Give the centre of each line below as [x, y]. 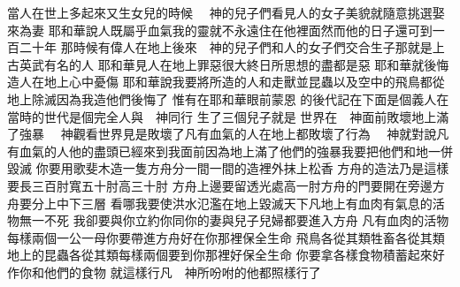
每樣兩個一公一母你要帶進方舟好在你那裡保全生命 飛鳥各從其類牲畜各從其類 [226, 237]
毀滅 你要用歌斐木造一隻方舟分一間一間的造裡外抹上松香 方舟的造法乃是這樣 [228, 168]
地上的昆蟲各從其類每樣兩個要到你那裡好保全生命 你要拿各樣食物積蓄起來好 [226, 255]
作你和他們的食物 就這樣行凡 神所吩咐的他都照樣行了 [164, 272]
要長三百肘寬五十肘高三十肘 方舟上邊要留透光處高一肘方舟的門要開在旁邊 [220, 185]
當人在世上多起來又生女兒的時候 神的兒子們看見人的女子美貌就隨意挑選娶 [226, 12]
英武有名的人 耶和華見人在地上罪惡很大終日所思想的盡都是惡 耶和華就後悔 [234, 64]
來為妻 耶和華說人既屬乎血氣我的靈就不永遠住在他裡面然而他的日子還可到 [220, 30]
